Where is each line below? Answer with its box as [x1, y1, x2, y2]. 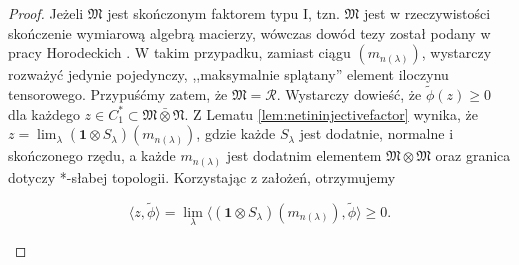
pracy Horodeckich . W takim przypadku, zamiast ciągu [8, 42, 351, 63]
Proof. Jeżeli [8, 3, 84, 23]
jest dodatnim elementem [226, 145, 382, 166]
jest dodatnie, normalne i [299, 123, 454, 144]
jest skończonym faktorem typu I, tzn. [107, 3, 340, 23]
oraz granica [435, 145, 511, 166]
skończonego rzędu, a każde [8, 145, 176, 166]
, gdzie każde [196, 123, 276, 144]
